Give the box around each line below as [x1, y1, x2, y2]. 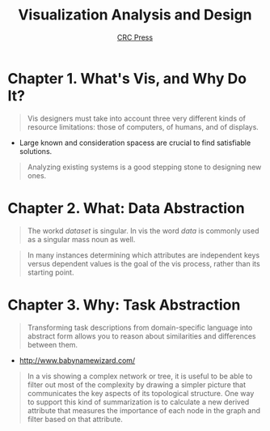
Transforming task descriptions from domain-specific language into [27, 322, 253, 332]
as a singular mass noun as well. [27, 234, 136, 244]
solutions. [19, 146, 53, 156]
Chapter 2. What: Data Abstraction [7, 198, 245, 217]
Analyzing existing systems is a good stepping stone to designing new [27, 162, 262, 172]
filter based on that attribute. [27, 414, 123, 424]
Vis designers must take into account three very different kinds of [27, 113, 247, 123]
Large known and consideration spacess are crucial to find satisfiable [19, 138, 251, 147]
